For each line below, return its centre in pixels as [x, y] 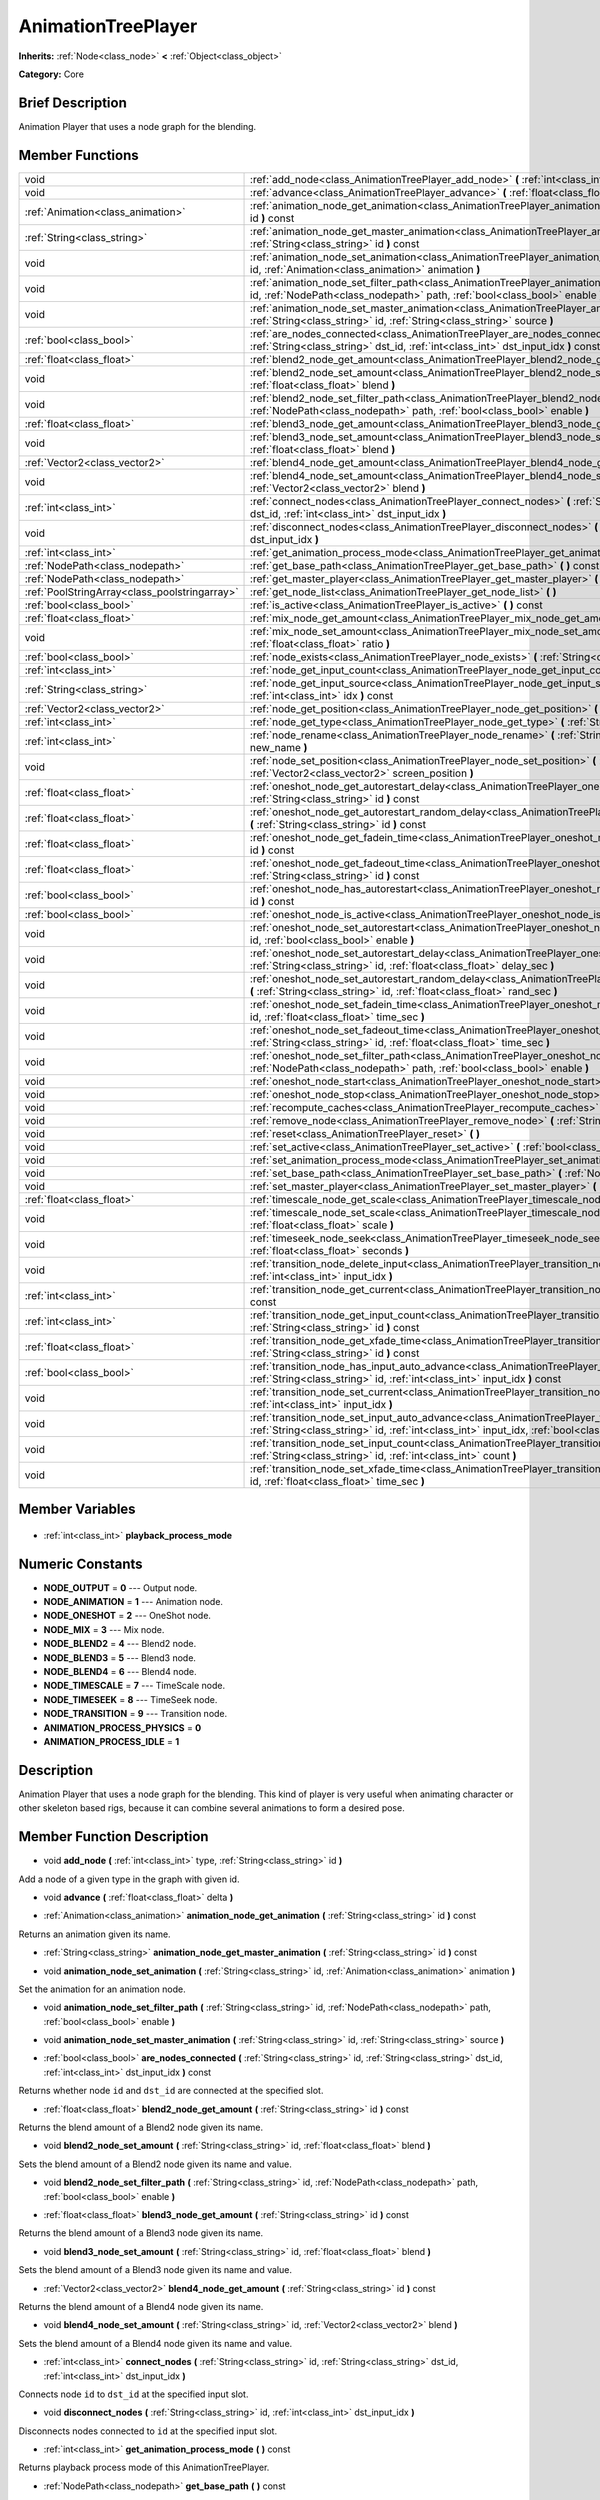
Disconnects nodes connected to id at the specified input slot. [148, 2431]
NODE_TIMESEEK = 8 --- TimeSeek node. [130, 1699]
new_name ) [279, 747]
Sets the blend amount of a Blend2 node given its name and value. [155, 2164]
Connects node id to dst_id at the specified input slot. [133, 2394]
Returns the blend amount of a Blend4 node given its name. [141, 2306]
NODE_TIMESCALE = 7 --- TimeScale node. [134, 1686]
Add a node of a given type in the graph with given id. [129, 1879]
